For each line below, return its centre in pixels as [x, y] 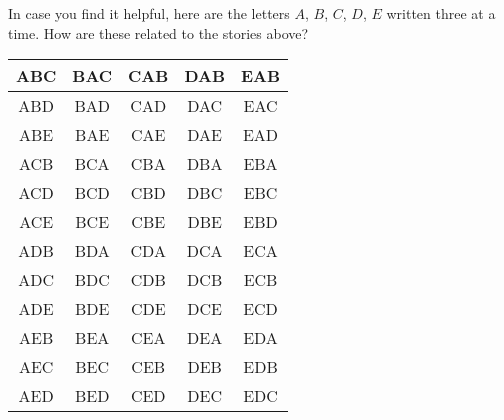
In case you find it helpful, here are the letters [149, 13]
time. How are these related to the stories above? [158, 32]
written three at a [441, 13]
